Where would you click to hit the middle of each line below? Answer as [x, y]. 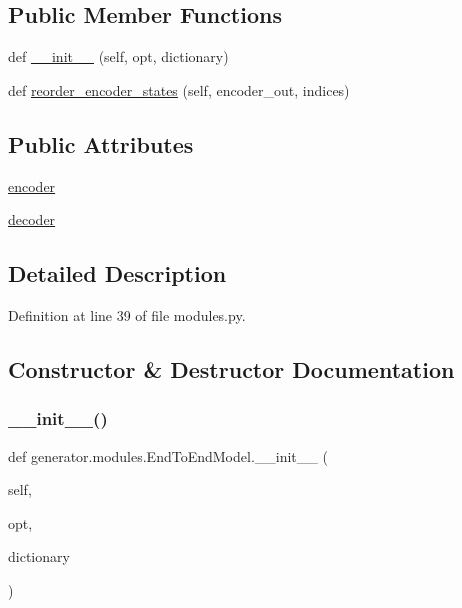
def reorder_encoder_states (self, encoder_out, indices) [179, 89]
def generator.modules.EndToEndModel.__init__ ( [168, 455]
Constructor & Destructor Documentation [231, 368]
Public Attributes [101, 143]
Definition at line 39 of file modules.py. [127, 314]
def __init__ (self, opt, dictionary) [118, 56]
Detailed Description [117, 273]
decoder [32, 219]
